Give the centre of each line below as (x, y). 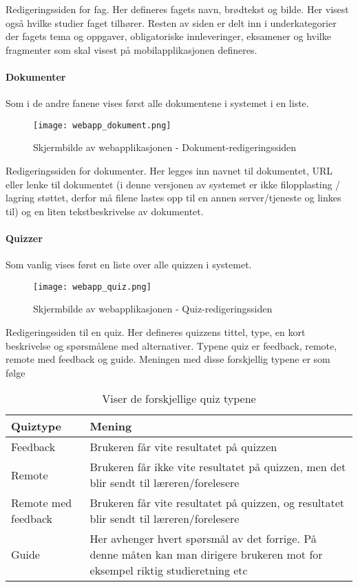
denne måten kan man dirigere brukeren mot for (206, 555)
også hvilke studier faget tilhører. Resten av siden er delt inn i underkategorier (171, 22)
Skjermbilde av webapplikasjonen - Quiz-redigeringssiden (153, 309)
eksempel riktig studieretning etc (169, 570)
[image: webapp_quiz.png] (92, 287)
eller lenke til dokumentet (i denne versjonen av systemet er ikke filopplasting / (173, 184)
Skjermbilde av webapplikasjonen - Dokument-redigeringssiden (165, 147)
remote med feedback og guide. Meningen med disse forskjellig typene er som (168, 359)
